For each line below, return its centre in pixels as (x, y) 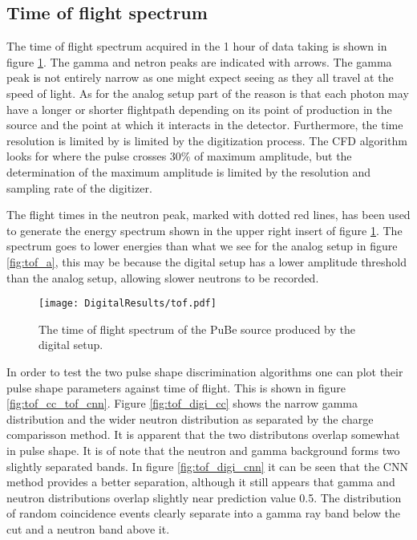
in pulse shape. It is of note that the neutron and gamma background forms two (203, 450)
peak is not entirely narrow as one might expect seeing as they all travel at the (200, 77)
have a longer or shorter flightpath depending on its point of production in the (199, 109)
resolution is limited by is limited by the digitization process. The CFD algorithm (207, 140)
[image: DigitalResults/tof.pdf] (128, 304)
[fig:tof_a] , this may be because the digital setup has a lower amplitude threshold (207, 261)
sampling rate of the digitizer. (79, 187)
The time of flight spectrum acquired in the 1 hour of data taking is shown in (197, 46)
